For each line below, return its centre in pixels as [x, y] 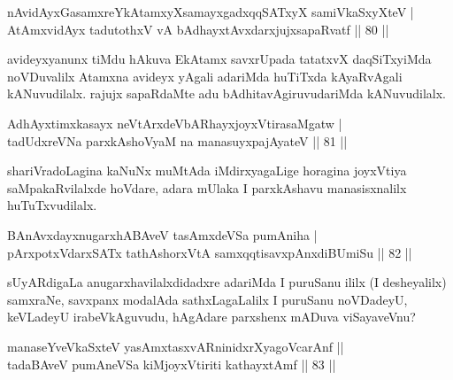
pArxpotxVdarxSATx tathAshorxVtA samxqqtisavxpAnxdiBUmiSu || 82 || [210, 252]
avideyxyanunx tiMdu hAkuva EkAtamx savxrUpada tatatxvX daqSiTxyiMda [219, 59]
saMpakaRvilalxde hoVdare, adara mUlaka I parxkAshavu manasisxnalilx [207, 187]
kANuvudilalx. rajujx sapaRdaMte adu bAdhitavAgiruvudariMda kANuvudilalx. [227, 93]
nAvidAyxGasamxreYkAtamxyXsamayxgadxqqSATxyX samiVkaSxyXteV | [211, 12]
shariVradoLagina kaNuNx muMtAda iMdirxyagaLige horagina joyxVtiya [207, 171]
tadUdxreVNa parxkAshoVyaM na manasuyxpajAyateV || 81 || [177, 140]
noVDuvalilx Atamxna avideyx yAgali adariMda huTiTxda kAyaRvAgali [205, 76]
